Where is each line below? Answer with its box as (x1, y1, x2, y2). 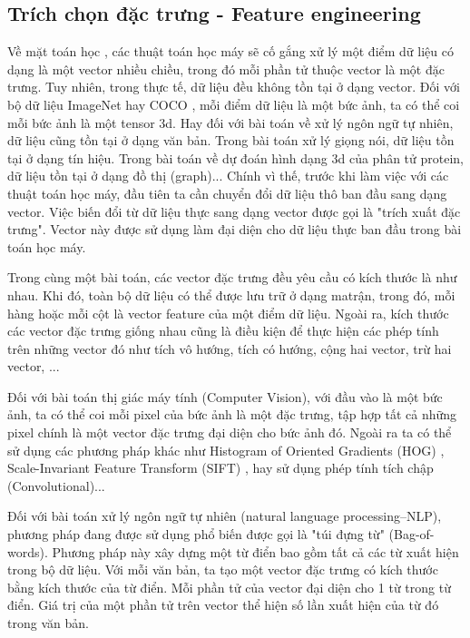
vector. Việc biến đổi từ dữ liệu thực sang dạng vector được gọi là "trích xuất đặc (7, 201, 461, 221)
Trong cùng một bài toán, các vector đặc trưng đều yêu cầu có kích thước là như (7, 268, 457, 287)
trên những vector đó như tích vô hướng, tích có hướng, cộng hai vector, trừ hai (7, 339, 452, 358)
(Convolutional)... (7, 476, 105, 495)
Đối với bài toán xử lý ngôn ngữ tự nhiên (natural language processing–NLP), (7, 506, 442, 525)
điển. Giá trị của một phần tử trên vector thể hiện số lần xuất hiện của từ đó (7, 595, 439, 614)
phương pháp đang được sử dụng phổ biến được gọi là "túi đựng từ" (7, 525, 385, 544)
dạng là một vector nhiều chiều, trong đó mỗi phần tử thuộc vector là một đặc (7, 59, 445, 78)
